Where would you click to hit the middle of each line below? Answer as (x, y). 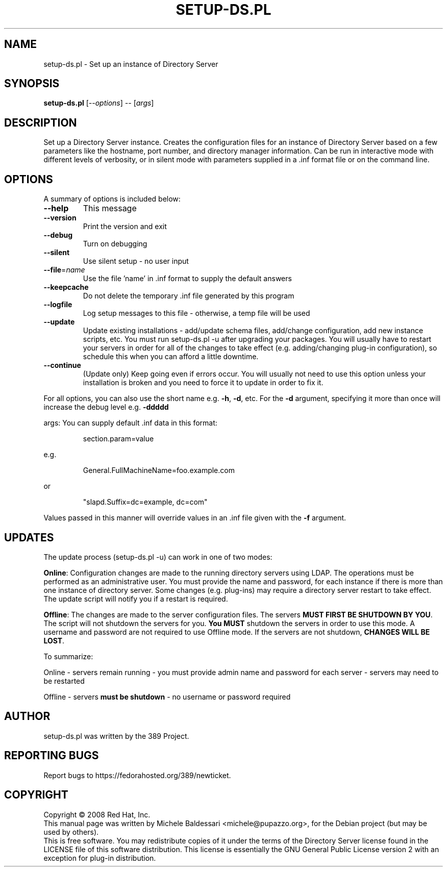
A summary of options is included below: (112, 199)
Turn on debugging (115, 244)
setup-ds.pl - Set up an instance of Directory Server (131, 64)
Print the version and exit (125, 227)
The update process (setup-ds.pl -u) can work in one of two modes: (158, 557)
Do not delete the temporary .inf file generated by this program (189, 296)
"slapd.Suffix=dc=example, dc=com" (145, 502)
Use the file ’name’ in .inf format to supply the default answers (187, 279)
